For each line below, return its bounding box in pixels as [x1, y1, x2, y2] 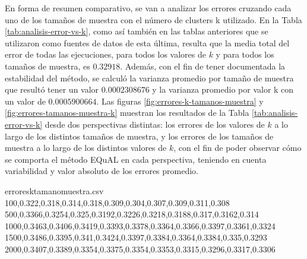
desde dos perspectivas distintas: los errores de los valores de [45, 118, 265, 130]
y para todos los [216, 48, 274, 61]
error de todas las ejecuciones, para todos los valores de [5, 48, 206, 61]
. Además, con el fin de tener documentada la [120, 59, 286, 72]
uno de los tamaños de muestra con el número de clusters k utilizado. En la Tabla [5, 13, 302, 26]
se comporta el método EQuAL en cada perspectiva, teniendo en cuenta [5, 153, 267, 165]
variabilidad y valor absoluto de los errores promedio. [5, 165, 198, 177]
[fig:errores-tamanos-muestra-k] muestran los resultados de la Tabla [5, 106, 249, 119]
